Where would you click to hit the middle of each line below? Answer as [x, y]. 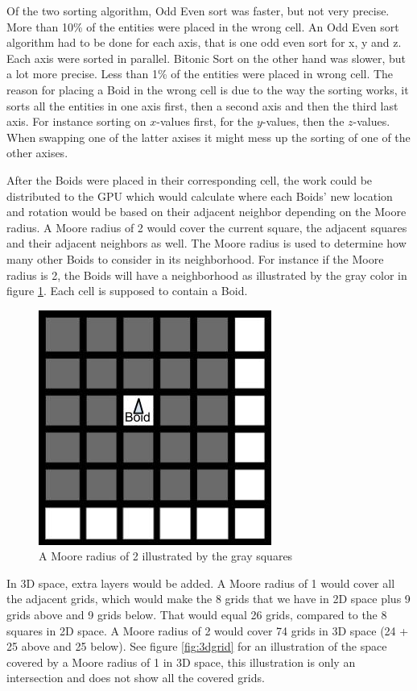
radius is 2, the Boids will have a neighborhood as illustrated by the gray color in [207, 275]
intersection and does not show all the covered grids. [136, 678]
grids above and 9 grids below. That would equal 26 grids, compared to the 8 [197, 615]
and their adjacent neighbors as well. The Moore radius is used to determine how [206, 243]
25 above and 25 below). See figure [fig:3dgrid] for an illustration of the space [197, 646]
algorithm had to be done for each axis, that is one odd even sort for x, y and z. [204, 42]
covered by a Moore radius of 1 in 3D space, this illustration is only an [181, 662]
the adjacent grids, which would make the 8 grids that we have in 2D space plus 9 [208, 599]
